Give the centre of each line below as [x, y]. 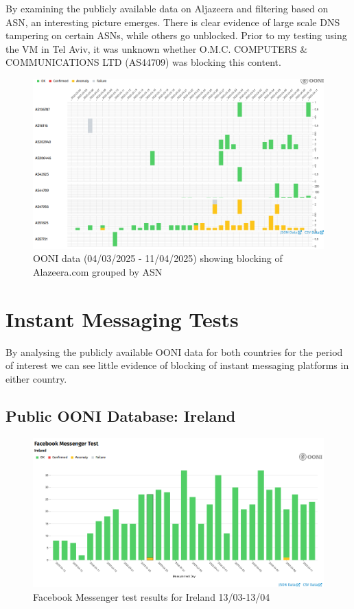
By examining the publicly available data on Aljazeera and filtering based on [167, 8]
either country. [36, 378]
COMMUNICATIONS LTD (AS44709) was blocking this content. [143, 62]
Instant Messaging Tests [122, 319]
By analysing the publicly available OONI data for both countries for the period [174, 351]
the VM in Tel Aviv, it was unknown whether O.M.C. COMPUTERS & [157, 48]
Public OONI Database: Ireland [121, 415]
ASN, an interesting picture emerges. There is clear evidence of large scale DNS [173, 22]
